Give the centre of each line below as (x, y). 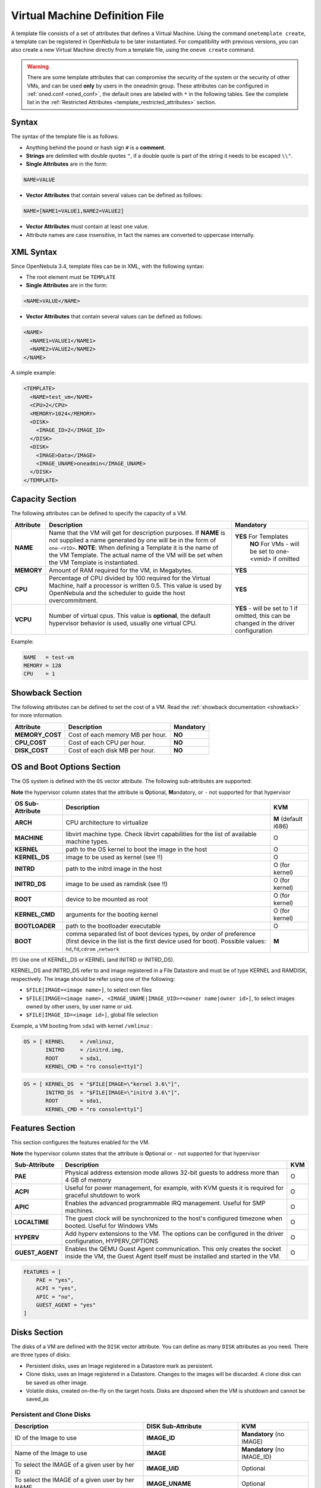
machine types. (87, 841)
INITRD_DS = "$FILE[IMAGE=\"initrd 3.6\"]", (113, 1092)
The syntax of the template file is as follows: (65, 136)
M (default (288, 819)
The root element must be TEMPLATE (71, 277)
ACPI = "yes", (56, 1288)
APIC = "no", (55, 1297)
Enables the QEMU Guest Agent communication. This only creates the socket (173, 1249)
